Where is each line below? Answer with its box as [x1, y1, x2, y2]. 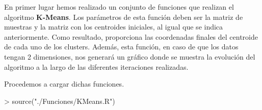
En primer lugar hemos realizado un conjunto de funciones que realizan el [4, 2, 234, 12]
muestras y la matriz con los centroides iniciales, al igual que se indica [4, 21, 223, 32]
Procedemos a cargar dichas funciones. [4, 78, 124, 89]
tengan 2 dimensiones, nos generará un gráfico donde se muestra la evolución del [4, 51, 255, 62]
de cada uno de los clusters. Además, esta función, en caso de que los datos [4, 41, 239, 52]
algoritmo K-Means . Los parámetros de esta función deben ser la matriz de [4, 11, 243, 22]
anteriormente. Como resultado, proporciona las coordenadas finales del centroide [4, 31, 258, 42]
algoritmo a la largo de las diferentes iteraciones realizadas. [4, 61, 189, 72]
